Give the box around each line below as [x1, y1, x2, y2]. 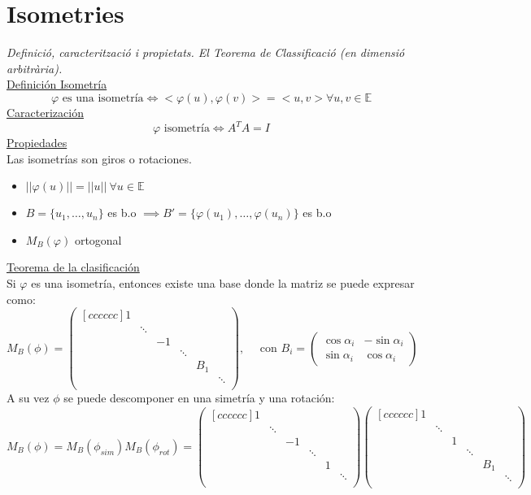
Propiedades [7, 134, 67, 150]
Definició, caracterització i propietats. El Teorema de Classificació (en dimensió [7, 44, 405, 61]
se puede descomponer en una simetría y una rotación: [63, 389, 335, 406]
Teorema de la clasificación [7, 258, 140, 276]
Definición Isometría [7, 76, 107, 93]
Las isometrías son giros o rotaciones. [7, 150, 192, 167]
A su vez [7, 389, 50, 406]
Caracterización [7, 103, 84, 120]
